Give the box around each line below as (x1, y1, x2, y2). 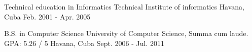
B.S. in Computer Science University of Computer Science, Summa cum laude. (4, 28, 248, 38)
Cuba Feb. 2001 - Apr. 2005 (4, 11, 91, 21)
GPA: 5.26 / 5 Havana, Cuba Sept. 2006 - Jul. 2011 (4, 37, 164, 48)
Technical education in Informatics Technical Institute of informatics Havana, (4, 1, 245, 11)
